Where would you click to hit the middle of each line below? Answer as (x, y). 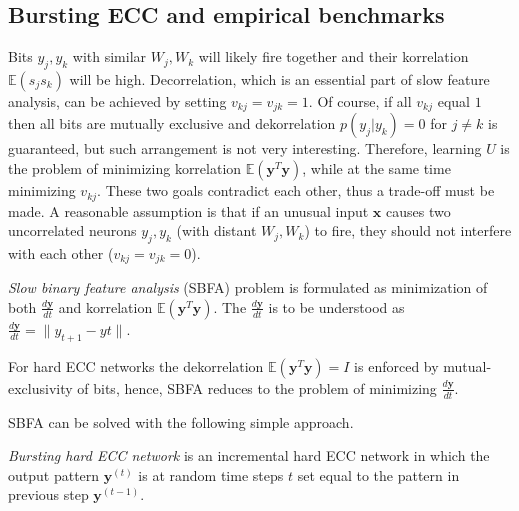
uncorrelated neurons (72, 230)
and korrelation (105, 306)
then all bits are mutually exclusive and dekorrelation (172, 123)
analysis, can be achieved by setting (117, 101)
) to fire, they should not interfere (408, 230)
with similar (109, 56)
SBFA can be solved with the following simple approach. (181, 421)
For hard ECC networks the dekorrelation (136, 365)
